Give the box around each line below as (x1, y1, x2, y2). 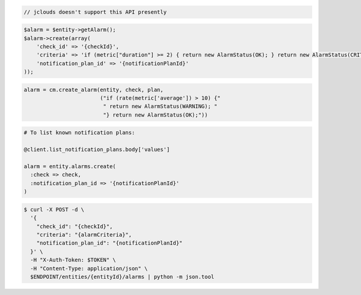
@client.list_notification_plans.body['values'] (23, 146, 170, 153)
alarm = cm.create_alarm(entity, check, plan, (23, 86, 164, 93)
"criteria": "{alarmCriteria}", (36, 231, 132, 238)
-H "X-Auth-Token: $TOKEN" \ (30, 257, 117, 264)
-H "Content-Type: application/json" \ (30, 265, 148, 272)
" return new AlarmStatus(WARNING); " (103, 103, 218, 110)
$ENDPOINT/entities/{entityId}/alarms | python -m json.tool (30, 273, 215, 280)
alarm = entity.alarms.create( (23, 163, 117, 170)
